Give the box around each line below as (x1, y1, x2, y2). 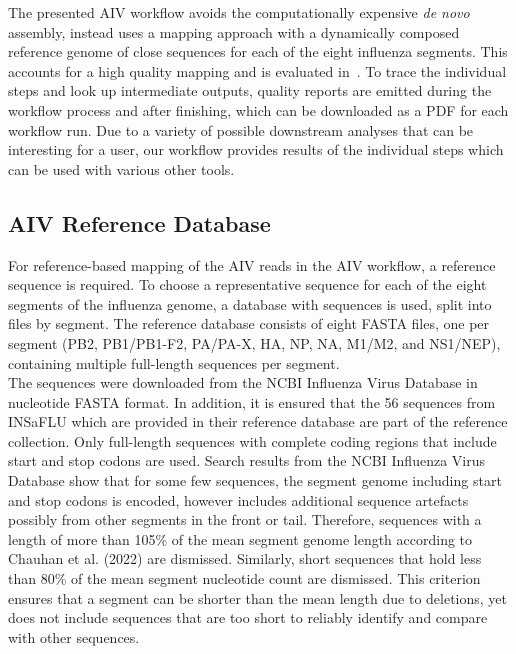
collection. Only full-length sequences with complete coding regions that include (8, 430, 497, 451)
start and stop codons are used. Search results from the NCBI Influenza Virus (8, 450, 485, 471)
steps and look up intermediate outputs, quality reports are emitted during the (8, 80, 492, 101)
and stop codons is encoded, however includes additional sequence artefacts (8, 489, 469, 510)
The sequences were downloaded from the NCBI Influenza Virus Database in (8, 372, 478, 393)
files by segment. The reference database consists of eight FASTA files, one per (8, 313, 490, 334)
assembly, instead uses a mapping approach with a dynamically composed (8, 21, 460, 42)
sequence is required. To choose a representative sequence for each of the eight (8, 274, 487, 295)
